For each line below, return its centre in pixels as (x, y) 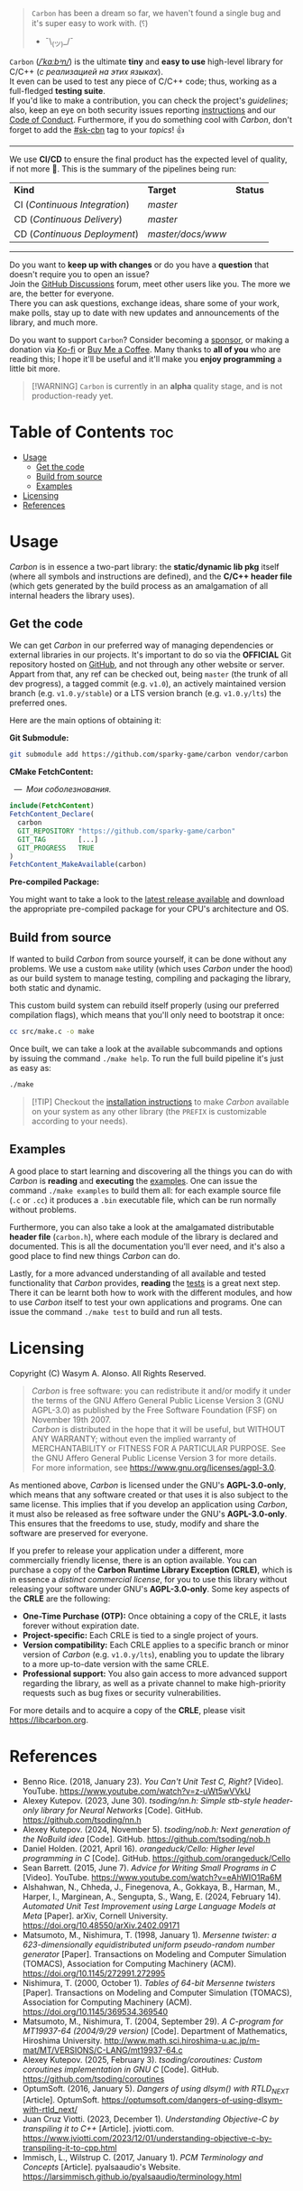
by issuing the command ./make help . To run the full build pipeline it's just (147, 1058)
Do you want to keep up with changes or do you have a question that (139, 265)
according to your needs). (79, 1121)
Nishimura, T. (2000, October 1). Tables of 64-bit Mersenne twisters (149, 1982)
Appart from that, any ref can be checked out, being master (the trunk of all (149, 674)
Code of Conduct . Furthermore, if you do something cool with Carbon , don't (151, 119)
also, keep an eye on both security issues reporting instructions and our (143, 110)
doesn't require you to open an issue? (80, 274)
